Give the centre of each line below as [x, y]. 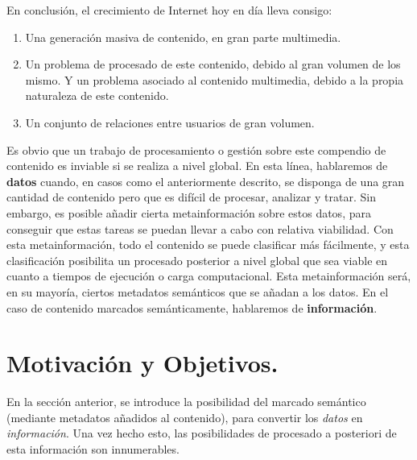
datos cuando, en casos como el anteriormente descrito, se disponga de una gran [206, 181]
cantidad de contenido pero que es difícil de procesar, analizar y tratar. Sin [191, 197]
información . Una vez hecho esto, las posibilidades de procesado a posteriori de [202, 433]
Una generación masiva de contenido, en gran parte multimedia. [183, 37]
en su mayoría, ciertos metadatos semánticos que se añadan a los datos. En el [198, 291]
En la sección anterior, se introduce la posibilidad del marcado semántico [186, 402]
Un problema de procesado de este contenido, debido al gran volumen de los [213, 64]
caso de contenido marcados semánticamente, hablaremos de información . [192, 307]
